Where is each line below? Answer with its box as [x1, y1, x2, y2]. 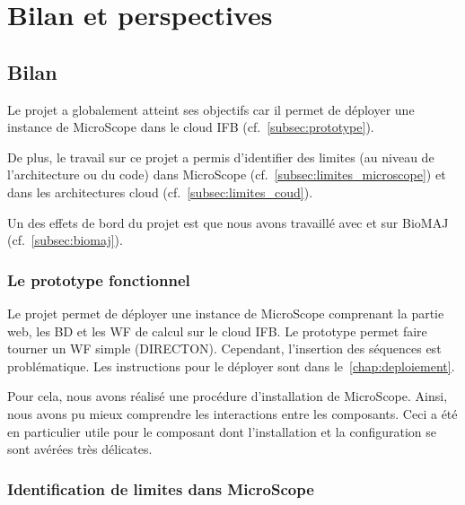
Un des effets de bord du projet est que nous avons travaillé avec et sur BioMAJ [7, 213, 449, 231]
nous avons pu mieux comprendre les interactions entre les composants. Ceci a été [7, 404, 458, 422]
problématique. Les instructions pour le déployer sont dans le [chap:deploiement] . [7, 356, 455, 375]
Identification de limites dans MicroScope [7, 477, 314, 500]
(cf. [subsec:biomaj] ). [7, 231, 123, 249]
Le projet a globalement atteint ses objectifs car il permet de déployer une [7, 100, 415, 118]
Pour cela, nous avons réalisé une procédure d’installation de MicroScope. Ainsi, [7, 387, 448, 405]
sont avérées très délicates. [7, 440, 153, 458]
